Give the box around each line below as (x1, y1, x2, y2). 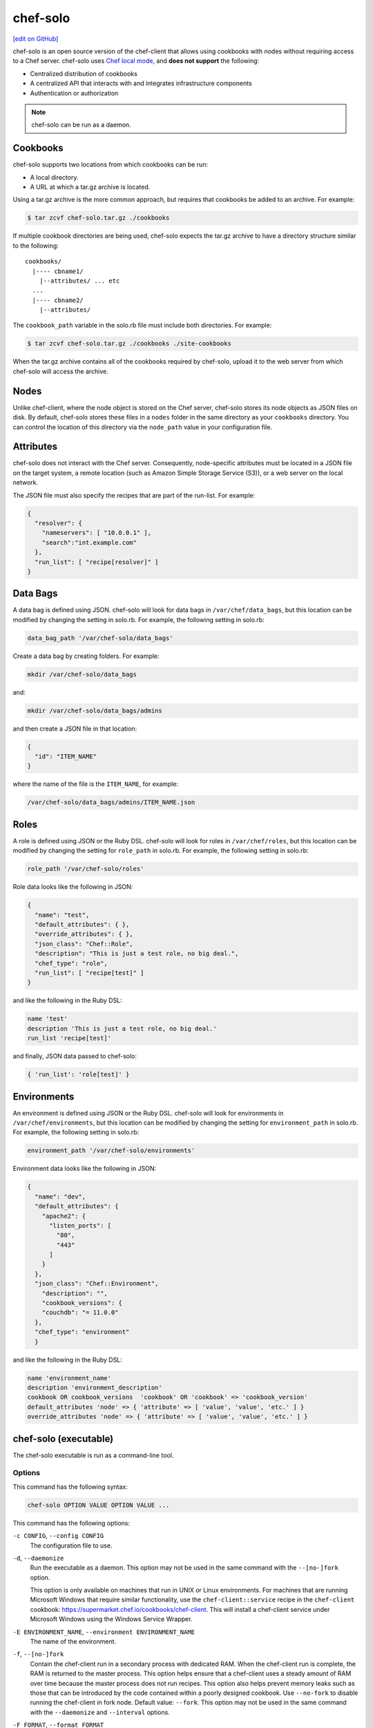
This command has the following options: (12, 1519, 131, 1527)
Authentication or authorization (30, 88, 119, 97)
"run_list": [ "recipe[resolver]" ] (35, 558, 159, 566)
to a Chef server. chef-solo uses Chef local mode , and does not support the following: (12, 57, 260, 65)
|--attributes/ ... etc (39, 276, 120, 285)
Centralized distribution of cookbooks (30, 69, 137, 77)
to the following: (12, 241, 59, 250)
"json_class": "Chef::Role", (35, 940, 134, 948)
